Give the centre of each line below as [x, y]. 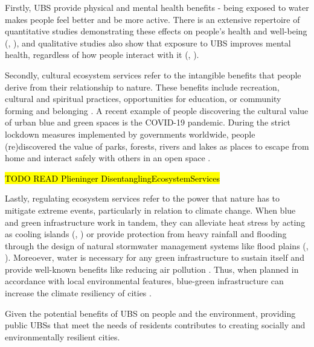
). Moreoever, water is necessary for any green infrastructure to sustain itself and [155, 257]
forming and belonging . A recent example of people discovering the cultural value [157, 110]
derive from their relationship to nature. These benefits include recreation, [142, 87]
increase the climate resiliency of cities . [78, 293]
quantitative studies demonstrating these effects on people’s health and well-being [156, 31]
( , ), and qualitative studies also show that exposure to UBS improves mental [148, 43]
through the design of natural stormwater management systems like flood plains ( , [157, 245]
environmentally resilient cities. [62, 336]
